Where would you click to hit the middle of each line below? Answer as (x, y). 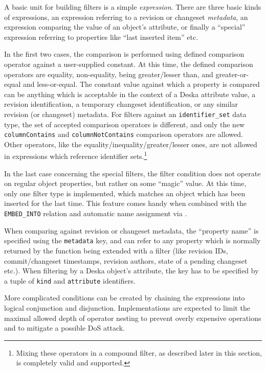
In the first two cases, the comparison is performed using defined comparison (124, 54)
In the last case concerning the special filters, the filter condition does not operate (132, 173)
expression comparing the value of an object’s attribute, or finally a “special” (125, 27)
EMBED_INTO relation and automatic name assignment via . (96, 213)
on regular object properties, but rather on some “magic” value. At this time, (125, 183)
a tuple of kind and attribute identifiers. (70, 280)
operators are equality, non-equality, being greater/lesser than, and (109, 74)
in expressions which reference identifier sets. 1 (76, 155)
